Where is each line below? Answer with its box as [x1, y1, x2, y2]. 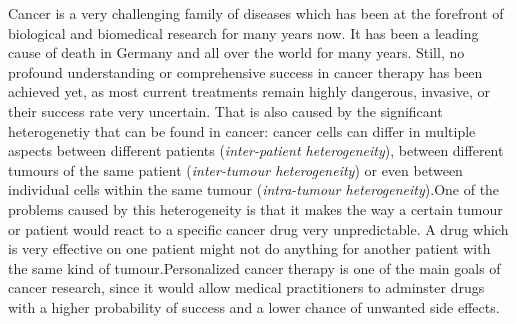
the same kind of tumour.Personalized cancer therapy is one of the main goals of [8, 257, 501, 278]
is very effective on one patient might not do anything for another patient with [8, 238, 491, 259]
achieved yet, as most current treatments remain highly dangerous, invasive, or [8, 81, 491, 102]
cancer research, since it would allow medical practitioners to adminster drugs [8, 277, 485, 298]
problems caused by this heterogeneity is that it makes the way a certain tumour [8, 198, 503, 219]
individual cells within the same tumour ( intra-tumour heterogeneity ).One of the [8, 179, 500, 200]
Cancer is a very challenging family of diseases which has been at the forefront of [8, 3, 504, 23]
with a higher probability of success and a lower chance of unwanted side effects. [8, 296, 500, 317]
